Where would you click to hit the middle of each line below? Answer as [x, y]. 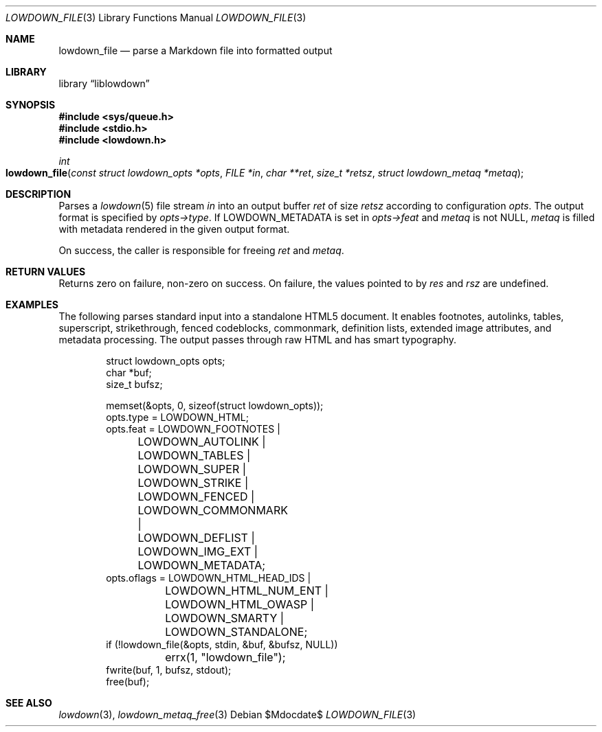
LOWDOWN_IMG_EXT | [198, 551]
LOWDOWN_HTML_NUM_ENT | [247, 591]
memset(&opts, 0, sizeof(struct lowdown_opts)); [215, 405]
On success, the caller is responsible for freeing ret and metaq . [201, 250]
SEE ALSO [29, 703]
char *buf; [129, 373]
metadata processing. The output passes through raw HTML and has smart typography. [258, 340]
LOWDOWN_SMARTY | [225, 618]
